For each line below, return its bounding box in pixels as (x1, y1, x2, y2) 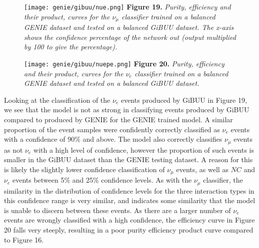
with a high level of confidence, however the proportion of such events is (33, 144, 254, 155)
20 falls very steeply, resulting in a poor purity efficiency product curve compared (4, 225, 253, 235)
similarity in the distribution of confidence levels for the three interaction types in (4, 185, 254, 196)
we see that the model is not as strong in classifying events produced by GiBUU (4, 104, 249, 115)
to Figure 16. (4, 234, 44, 245)
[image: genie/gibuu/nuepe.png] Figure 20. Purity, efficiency (24, 58, 224, 68)
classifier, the (203, 175, 243, 185)
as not (4, 144, 23, 155)
